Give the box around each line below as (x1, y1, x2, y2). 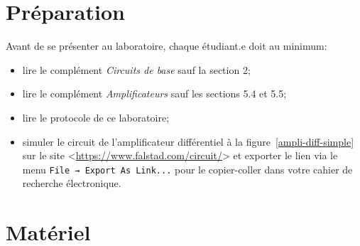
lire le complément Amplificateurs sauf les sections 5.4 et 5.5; (22, 86, 287, 101)
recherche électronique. (22, 176, 121, 191)
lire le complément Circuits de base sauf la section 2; (22, 62, 251, 77)
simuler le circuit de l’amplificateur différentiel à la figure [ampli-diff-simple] (22, 134, 354, 149)
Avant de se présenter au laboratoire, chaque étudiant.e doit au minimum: (6, 38, 327, 53)
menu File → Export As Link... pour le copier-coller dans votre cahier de (22, 161, 353, 176)
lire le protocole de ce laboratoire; (22, 109, 170, 124)
